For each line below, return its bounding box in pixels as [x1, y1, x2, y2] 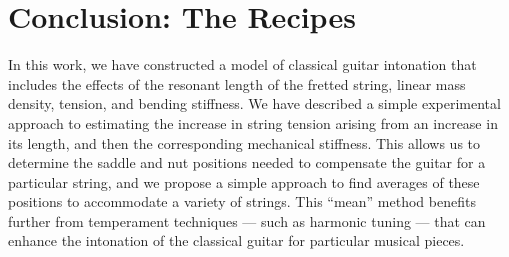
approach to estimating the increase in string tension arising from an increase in [8, 112, 498, 133]
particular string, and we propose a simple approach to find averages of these [8, 171, 480, 192]
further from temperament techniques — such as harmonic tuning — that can [8, 210, 486, 231]
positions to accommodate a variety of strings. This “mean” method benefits [8, 191, 476, 212]
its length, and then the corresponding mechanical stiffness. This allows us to [8, 132, 481, 153]
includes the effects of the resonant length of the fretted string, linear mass [8, 73, 466, 94]
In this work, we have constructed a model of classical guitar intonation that [8, 54, 477, 75]
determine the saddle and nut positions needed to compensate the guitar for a [8, 152, 486, 173]
